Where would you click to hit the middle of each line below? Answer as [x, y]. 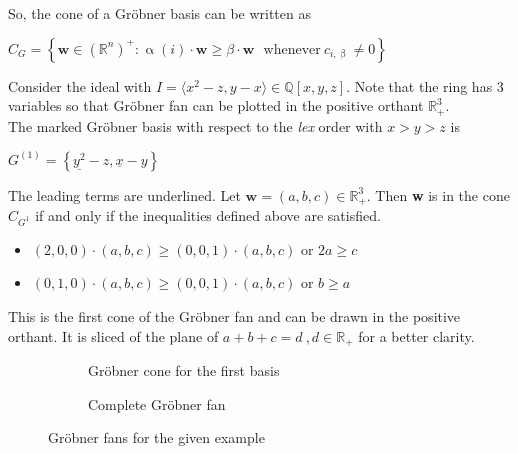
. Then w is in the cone [438, 194]
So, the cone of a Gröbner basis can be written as [159, 13]
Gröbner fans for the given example [156, 437]
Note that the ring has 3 [429, 85]
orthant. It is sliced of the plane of [113, 335]
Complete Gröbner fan [157, 403]
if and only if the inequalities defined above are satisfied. [208, 215]
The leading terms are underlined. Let [124, 194]
